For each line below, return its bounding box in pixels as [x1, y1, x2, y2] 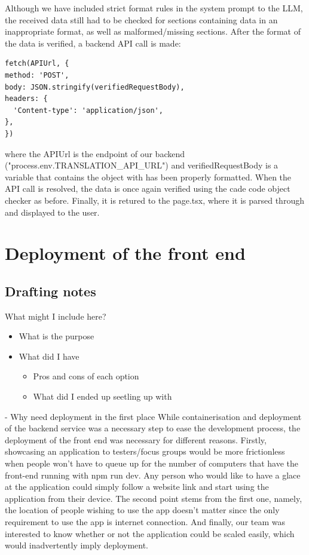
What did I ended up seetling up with [33, 390, 172, 403]
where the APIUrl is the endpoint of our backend [5, 147, 185, 160]
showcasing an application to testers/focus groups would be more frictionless [5, 445, 285, 458]
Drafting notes [5, 281, 96, 300]
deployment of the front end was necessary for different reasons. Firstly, [5, 433, 267, 446]
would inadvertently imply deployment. [5, 539, 149, 551]
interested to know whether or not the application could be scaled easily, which [5, 527, 295, 539]
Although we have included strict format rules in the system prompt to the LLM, [5, 2, 303, 14]
